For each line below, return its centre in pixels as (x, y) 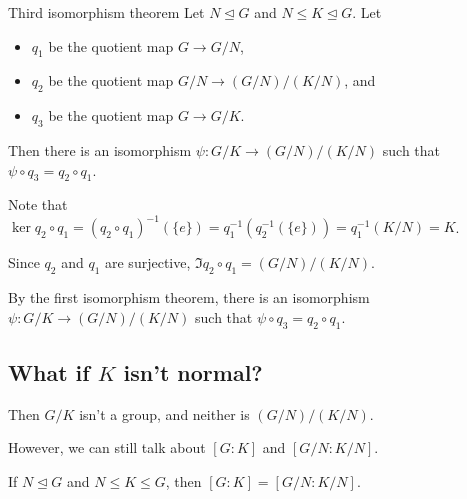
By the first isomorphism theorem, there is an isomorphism (189, 297)
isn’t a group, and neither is (164, 413)
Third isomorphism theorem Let (106, 12)
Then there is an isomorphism (100, 149)
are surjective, (148, 262)
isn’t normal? (193, 372)
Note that (38, 204)
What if (49, 372)
